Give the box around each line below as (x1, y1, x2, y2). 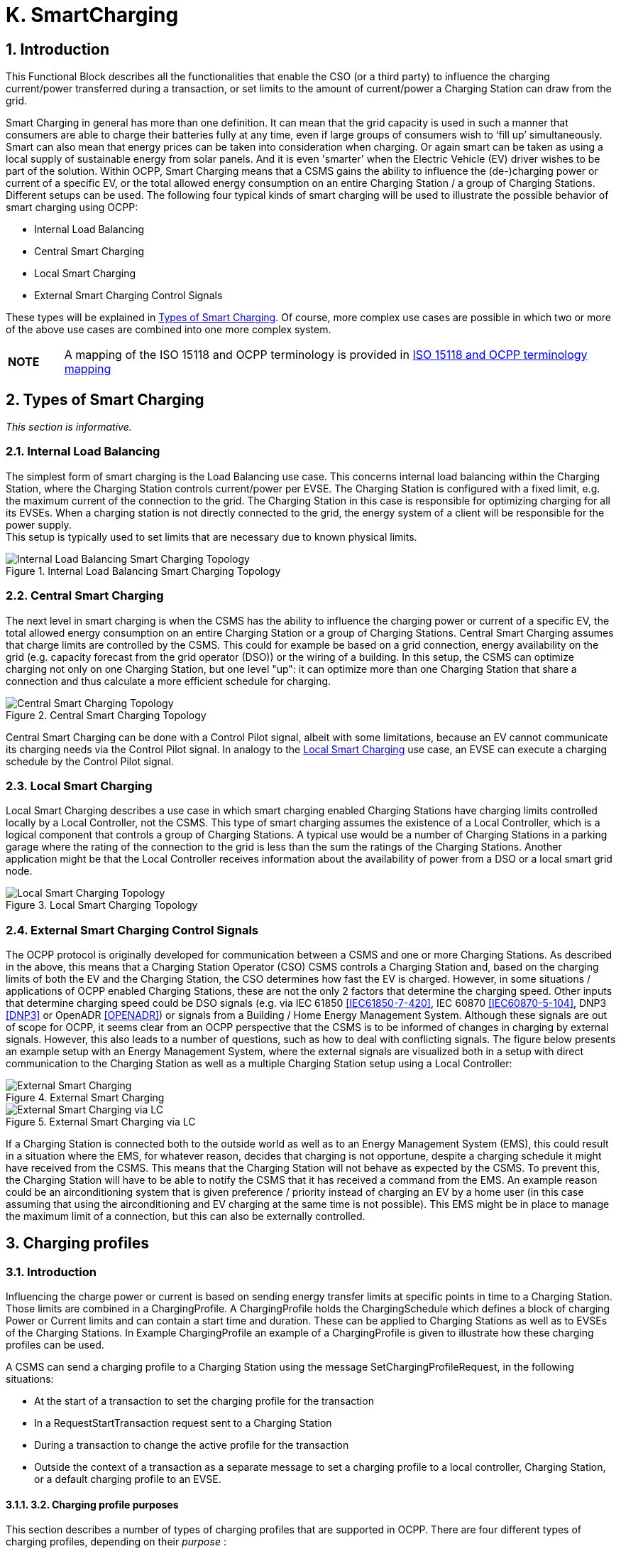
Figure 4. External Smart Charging (6, 1091, 165, 1104)
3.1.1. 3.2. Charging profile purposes (6, 1498, 179, 1511)
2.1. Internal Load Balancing (6, 444, 160, 459)
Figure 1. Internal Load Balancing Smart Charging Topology (6, 564, 281, 577)
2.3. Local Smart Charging (6, 778, 153, 793)
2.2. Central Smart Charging (6, 588, 164, 603)
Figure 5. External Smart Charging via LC (6, 1116, 196, 1128)
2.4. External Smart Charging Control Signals (6, 922, 258, 937)
